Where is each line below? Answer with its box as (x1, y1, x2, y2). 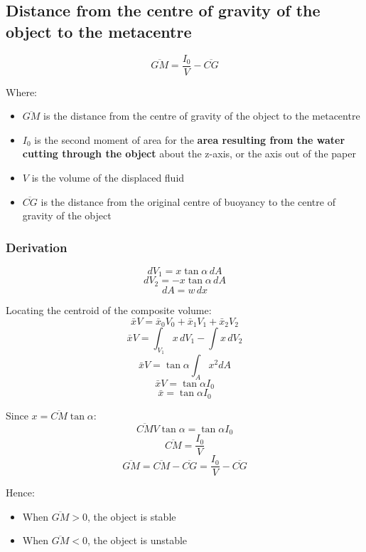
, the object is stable (87, 509, 176, 524)
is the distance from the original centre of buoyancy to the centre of (41, 194, 335, 209)
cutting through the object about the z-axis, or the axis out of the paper (22, 146, 356, 161)
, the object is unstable (87, 533, 188, 548)
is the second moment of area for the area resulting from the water (34, 132, 345, 147)
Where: (6, 84, 37, 99)
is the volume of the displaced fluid (31, 170, 185, 185)
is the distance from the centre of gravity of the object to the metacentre (43, 108, 360, 123)
